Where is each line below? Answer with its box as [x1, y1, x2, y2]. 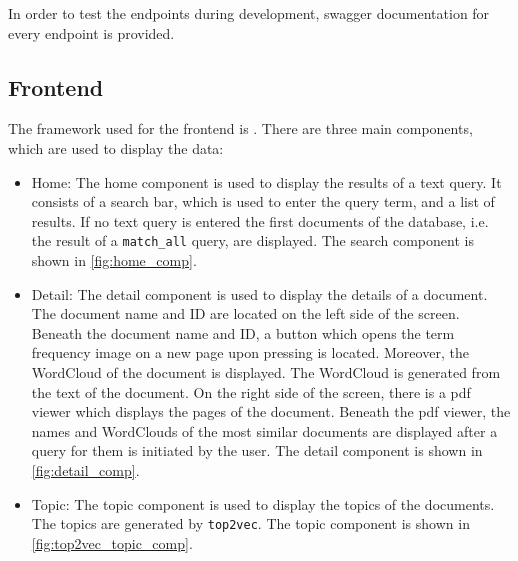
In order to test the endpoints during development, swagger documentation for [8, 3, 490, 23]
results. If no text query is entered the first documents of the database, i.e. [31, 210, 489, 231]
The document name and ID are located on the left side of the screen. [31, 303, 460, 324]
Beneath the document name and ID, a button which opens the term [31, 322, 455, 343]
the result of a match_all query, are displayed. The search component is [31, 230, 474, 251]
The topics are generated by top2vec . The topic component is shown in [31, 513, 470, 534]
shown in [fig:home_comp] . [31, 250, 197, 271]
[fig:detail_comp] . [31, 459, 140, 480]
